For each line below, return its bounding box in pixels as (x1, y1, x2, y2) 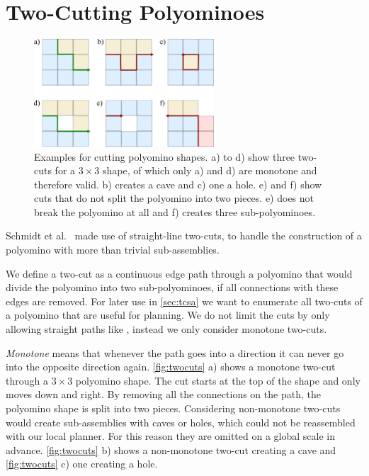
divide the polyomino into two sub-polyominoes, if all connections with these (6, 280, 339, 295)
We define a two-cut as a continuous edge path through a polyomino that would (6, 266, 353, 280)
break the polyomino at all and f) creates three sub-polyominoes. (34, 204, 316, 219)
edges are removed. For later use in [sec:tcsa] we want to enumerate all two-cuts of (6, 293, 363, 308)
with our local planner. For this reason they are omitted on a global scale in (6, 429, 335, 443)
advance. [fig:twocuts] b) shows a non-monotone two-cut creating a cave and (6, 442, 336, 457)
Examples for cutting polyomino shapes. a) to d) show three (34, 149, 295, 164)
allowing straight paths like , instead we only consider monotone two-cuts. (6, 322, 327, 336)
